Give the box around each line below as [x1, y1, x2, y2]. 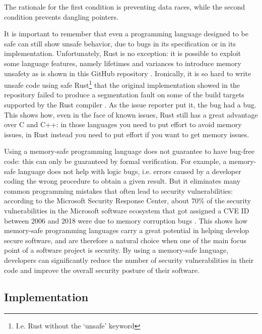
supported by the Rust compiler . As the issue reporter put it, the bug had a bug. [4, 99, 256, 109]
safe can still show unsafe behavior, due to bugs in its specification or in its [4, 38, 236, 48]
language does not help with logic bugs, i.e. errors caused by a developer [18, 165, 241, 176]
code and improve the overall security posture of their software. [4, 264, 200, 275]
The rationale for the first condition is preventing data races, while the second [4, 2, 245, 12]
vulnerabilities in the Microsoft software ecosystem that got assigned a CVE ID [4, 205, 249, 215]
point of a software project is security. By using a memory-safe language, [4, 245, 229, 255]
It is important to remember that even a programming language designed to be [4, 28, 248, 39]
